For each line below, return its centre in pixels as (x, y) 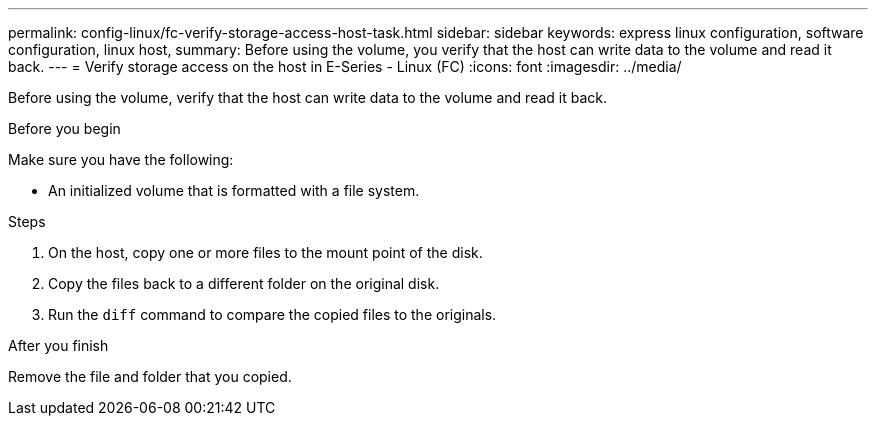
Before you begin (64, 128)
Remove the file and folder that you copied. (150, 376)
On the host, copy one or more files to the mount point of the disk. (265, 252)
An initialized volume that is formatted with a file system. (234, 190)
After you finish (58, 345)
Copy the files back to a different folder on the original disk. (244, 283)
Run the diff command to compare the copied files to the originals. (272, 314)
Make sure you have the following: (121, 159)
